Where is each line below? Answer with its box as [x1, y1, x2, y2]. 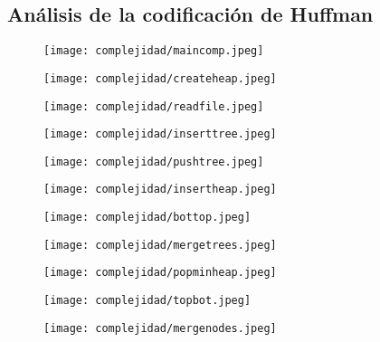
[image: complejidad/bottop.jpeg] [43, 211, 252, 224]
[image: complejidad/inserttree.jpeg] [43, 128, 277, 141]
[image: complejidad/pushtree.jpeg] [43, 155, 264, 168]
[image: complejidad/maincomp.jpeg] [43, 44, 264, 58]
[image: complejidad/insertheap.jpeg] [43, 183, 277, 196]
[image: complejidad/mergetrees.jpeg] [43, 238, 277, 252]
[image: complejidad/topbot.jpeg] [43, 294, 252, 308]
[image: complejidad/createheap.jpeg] [43, 71, 277, 85]
